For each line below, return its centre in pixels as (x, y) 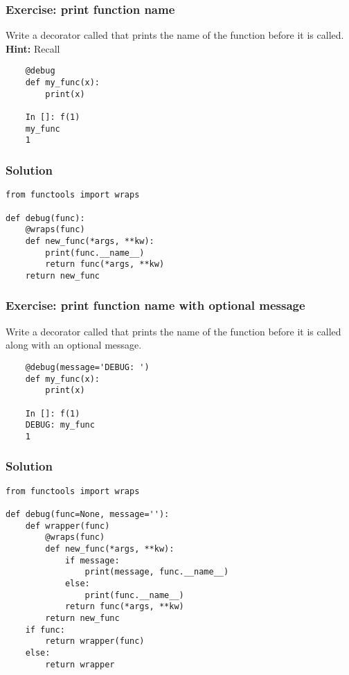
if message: (92, 560)
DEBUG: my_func (60, 425)
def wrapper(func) (68, 526)
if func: (45, 630)
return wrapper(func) (95, 641)
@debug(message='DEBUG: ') (87, 367)
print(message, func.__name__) (157, 572)
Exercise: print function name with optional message (155, 305)
